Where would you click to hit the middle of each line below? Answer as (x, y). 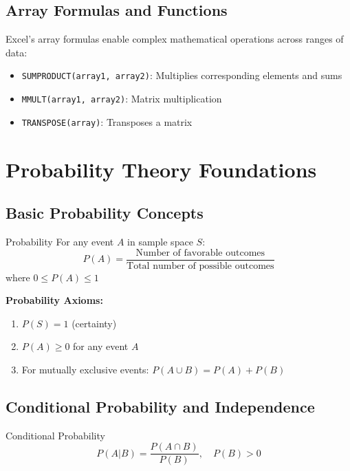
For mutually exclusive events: (85, 369)
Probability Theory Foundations (161, 169)
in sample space (160, 241)
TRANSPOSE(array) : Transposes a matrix (107, 121)
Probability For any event (60, 241)
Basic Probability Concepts (105, 213)
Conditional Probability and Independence (160, 406)
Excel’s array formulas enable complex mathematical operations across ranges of (175, 39)
